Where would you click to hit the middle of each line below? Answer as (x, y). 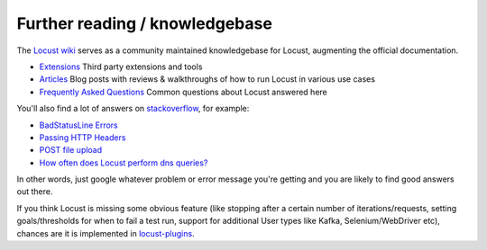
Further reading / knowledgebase (144, 23)
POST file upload (71, 150)
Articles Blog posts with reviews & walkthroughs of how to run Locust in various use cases (207, 79)
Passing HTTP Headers (83, 137)
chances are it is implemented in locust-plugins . (106, 233)
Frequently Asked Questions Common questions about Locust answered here (184, 92)
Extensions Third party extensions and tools (121, 67)
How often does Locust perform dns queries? (124, 163)
